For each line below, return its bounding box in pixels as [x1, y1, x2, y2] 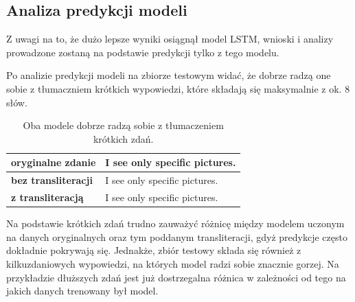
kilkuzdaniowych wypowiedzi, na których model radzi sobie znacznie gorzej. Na [6, 256, 339, 270]
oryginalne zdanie [11, 155, 96, 170]
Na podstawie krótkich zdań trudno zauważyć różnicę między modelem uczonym [6, 216, 345, 231]
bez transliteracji [11, 173, 93, 187]
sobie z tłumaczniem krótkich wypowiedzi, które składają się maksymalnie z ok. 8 [6, 81, 350, 95]
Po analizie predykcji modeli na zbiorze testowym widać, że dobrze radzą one [6, 68, 331, 82]
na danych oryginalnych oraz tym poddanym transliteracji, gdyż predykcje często [6, 229, 347, 244]
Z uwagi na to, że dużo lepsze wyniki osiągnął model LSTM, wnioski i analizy [6, 32, 334, 46]
